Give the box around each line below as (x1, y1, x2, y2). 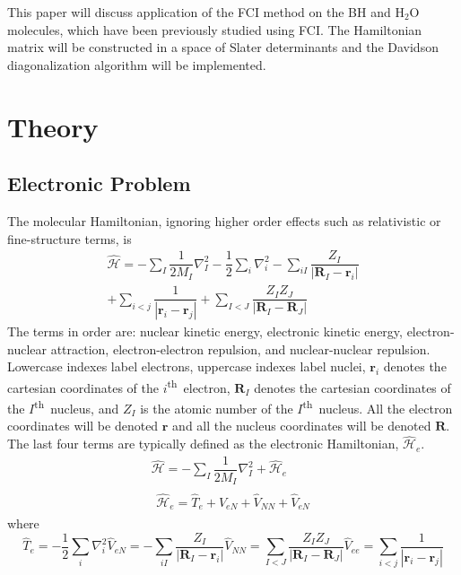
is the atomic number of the (140, 398, 293, 417)
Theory (7, 108, 99, 144)
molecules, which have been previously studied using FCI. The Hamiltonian (7, 20, 422, 39)
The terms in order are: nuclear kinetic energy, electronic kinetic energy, (7, 322, 403, 341)
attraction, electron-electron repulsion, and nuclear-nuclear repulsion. (50, 339, 431, 358)
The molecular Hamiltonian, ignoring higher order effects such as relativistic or (7, 211, 441, 230)
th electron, (167, 375, 230, 396)
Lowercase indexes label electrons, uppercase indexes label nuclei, (7, 357, 366, 376)
